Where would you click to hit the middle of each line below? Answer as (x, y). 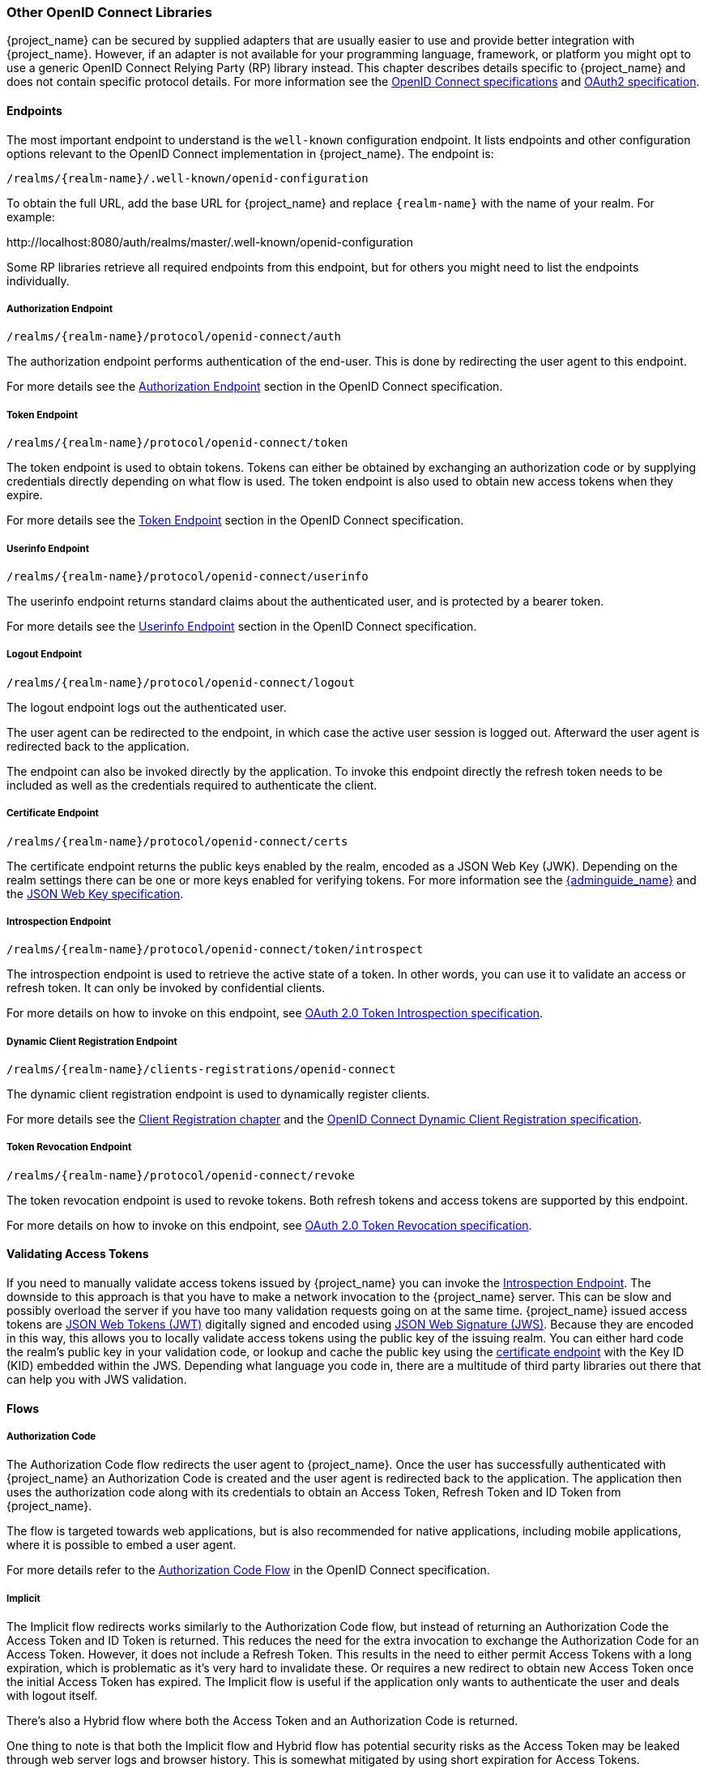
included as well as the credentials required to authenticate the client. (192, 785)
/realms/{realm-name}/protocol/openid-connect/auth (174, 337)
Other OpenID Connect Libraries (109, 12)
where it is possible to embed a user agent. (122, 1545)
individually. (38, 280)
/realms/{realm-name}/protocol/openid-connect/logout (181, 682)
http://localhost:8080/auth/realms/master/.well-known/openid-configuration (210, 242)
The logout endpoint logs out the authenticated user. (147, 707)
